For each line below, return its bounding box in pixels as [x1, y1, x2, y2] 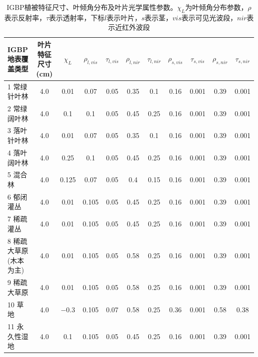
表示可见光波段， [181, 12, 237, 22]
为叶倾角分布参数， [185, 2, 248, 12]
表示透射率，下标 [49, 12, 105, 22]
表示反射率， [4, 12, 46, 22]
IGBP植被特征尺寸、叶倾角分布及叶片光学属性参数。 [6, 2, 178, 12]
